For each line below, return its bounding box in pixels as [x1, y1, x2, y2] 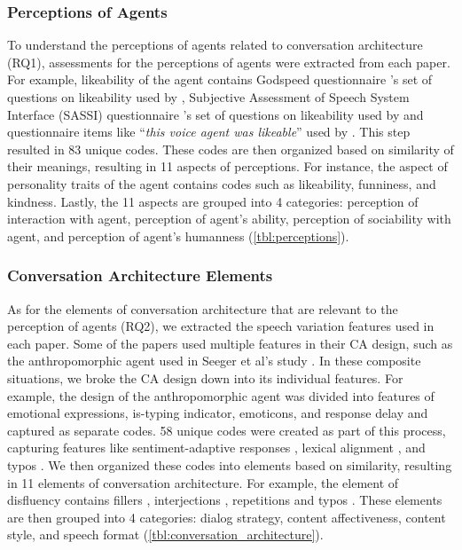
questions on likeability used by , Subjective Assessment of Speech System [7, 88, 410, 106]
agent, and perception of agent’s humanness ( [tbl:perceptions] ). [7, 226, 349, 245]
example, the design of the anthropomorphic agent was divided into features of [7, 386, 435, 405]
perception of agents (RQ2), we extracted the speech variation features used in [7, 317, 435, 335]
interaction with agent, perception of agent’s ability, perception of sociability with [7, 209, 451, 228]
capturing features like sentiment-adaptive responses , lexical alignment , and [7, 438, 426, 457]
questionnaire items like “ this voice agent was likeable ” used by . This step [7, 122, 411, 141]
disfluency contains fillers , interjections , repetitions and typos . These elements [7, 491, 442, 509]
